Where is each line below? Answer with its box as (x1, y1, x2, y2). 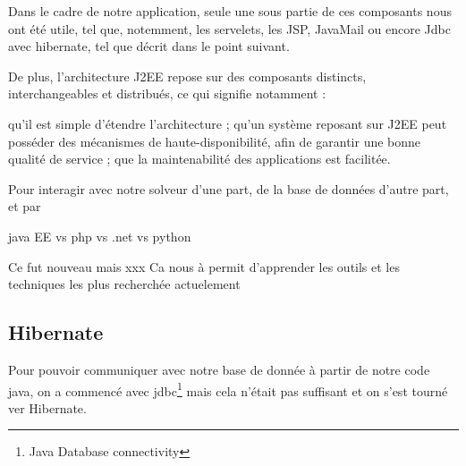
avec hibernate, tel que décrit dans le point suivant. (8, 37, 290, 55)
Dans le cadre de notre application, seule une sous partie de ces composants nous (8, 2, 452, 20)
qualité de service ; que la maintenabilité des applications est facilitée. (8, 149, 391, 168)
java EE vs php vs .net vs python (8, 226, 191, 245)
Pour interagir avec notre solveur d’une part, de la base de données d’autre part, (8, 179, 449, 198)
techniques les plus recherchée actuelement (8, 275, 241, 293)
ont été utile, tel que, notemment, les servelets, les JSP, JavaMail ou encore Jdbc (8, 19, 451, 38)
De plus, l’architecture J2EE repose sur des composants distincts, (8, 66, 367, 85)
